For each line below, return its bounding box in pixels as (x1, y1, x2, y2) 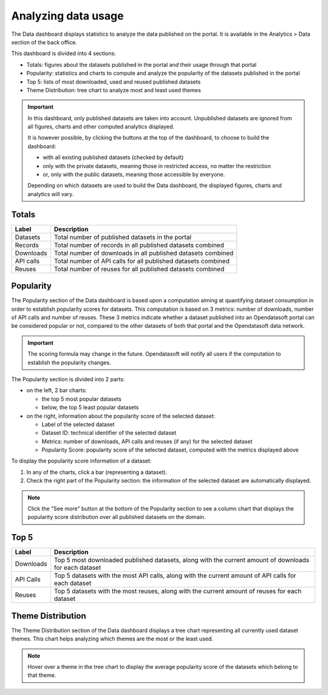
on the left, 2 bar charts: (26, 387, 87, 394)
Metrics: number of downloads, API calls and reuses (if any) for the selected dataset (41, 438, 253, 445)
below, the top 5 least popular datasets (41, 404, 139, 411)
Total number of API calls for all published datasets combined (53, 257, 230, 265)
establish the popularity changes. (27, 359, 112, 366)
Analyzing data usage (11, 9, 124, 22)
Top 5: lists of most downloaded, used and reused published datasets (26, 78, 201, 85)
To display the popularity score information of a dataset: (11, 457, 152, 464)
